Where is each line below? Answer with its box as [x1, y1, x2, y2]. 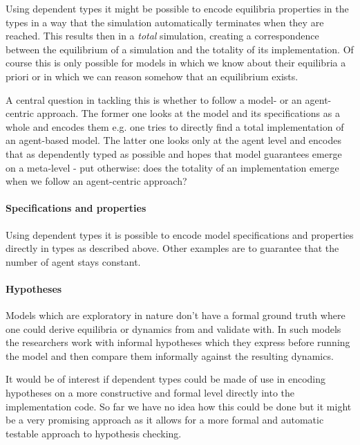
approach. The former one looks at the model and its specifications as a [37, 106, 340, 120]
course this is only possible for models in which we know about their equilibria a [6, 55, 346, 70]
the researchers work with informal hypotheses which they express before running [6, 335, 350, 349]
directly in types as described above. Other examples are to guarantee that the [6, 241, 339, 255]
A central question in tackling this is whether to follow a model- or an [6, 92, 302, 107]
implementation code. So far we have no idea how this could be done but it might [6, 399, 352, 413]
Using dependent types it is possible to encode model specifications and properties [6, 227, 354, 242]
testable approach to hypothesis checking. [6, 426, 182, 440]
